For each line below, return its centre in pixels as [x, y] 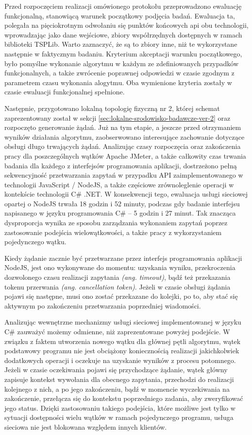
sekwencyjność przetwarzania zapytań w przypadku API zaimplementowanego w [124, 175]
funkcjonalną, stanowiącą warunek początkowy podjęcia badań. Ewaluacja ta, [120, 15]
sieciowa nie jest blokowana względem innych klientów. [86, 426]
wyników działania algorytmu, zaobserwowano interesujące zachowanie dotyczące [125, 136]
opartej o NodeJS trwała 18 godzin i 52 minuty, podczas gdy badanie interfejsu [122, 203]
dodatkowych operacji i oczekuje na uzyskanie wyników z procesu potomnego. [120, 360]
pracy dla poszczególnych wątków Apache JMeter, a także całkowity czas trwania [125, 155]
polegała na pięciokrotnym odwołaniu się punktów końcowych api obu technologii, [126, 25]
